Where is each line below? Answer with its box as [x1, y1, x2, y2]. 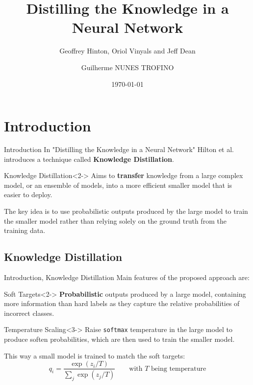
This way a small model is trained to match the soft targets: [4, 350, 185, 360]
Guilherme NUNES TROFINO [81, 62, 174, 72]
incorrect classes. [4, 308, 54, 318]
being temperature [151, 365, 206, 372]
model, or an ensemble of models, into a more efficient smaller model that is [4, 180, 232, 190]
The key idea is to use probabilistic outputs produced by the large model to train [4, 206, 248, 216]
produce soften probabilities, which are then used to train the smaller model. [4, 334, 235, 344]
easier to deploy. [4, 189, 52, 200]
